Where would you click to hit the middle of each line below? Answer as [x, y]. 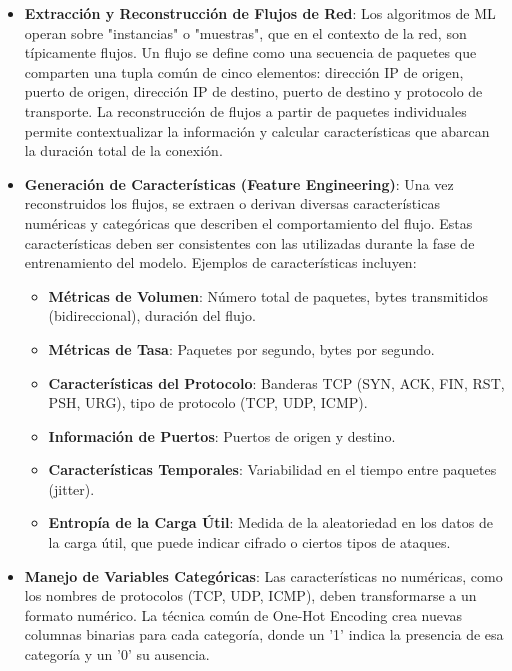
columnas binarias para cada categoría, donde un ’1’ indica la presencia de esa [264, 634]
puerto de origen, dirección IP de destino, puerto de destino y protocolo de [253, 91]
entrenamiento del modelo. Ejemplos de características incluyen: [220, 262]
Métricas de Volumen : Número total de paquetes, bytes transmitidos [268, 295]
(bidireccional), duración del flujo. [152, 315]
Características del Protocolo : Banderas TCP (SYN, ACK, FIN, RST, [276, 382]
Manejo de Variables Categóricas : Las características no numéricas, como [263, 575]
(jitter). [71, 488]
